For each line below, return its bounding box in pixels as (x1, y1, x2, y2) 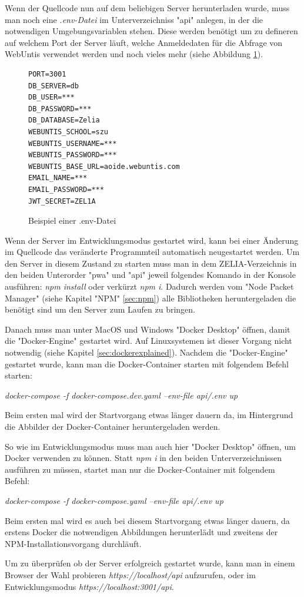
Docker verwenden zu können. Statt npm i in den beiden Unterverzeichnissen (5, 452, 282, 464)
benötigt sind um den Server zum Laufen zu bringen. (5, 303, 195, 316)
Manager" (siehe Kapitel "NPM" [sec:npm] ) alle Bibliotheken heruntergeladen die (5, 291, 296, 304)
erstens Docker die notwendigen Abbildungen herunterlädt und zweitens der (5, 526, 278, 538)
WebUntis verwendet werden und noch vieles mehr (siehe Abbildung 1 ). (5, 48, 263, 60)
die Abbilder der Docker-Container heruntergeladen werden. (5, 420, 221, 432)
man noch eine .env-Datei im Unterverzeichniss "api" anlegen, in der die (5, 13, 263, 25)
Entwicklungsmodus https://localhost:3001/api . (5, 580, 174, 592)
